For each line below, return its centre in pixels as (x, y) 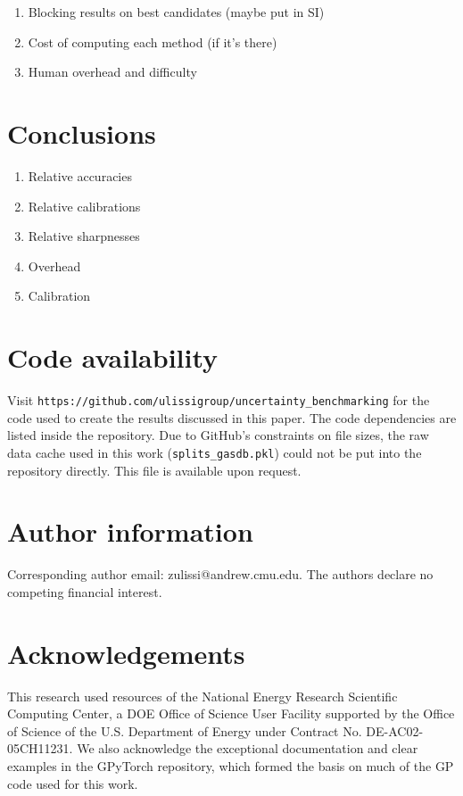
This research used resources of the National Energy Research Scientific (203, 696)
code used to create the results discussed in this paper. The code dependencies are (232, 417)
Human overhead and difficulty (112, 72)
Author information (130, 531)
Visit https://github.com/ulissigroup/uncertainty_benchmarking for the (219, 400)
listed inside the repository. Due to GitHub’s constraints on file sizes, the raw (218, 435)
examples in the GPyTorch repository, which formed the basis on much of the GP (231, 765)
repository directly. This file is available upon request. (154, 470)
